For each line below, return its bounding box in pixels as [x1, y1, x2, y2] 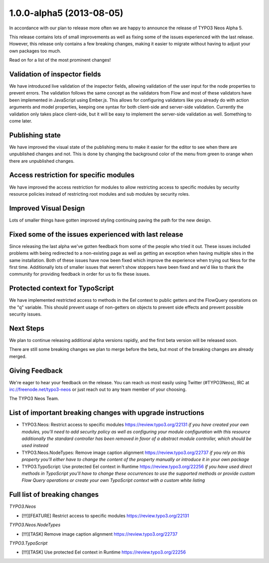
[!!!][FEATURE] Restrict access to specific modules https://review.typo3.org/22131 [21, 513, 189, 519]
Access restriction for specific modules [9, 171, 134, 179]
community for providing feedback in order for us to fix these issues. [9, 271, 150, 277]
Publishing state [9, 131, 61, 139]
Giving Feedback [9, 366, 63, 375]
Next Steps [9, 324, 44, 333]
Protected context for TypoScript [9, 284, 114, 293]
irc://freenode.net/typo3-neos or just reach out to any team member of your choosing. [9, 386, 187, 392]
